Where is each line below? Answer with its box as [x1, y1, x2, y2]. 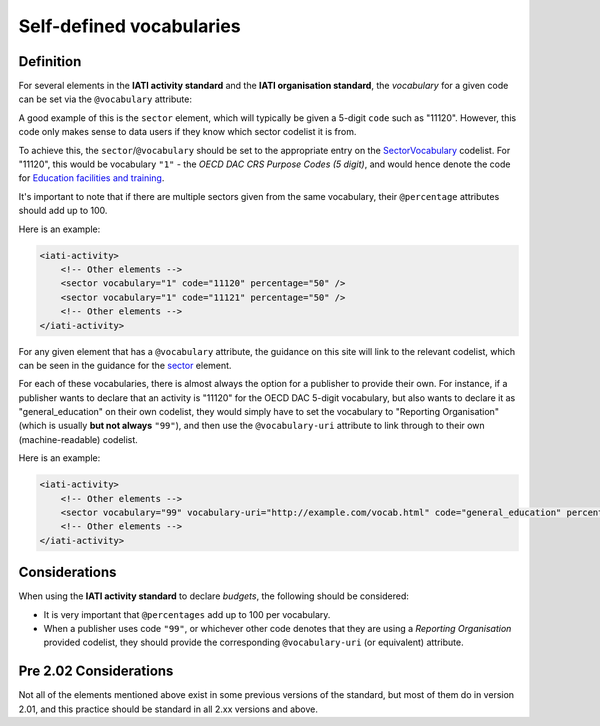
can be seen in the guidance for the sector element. [18, 359, 232, 371]
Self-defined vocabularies [18, 15, 241, 37]
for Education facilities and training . [18, 172, 165, 184]
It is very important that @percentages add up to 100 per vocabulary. [43, 608, 331, 620]
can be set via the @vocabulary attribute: [18, 93, 192, 105]
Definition [18, 53, 82, 70]
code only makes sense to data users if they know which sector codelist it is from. [18, 126, 357, 138]
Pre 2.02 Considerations [18, 663, 174, 680]
